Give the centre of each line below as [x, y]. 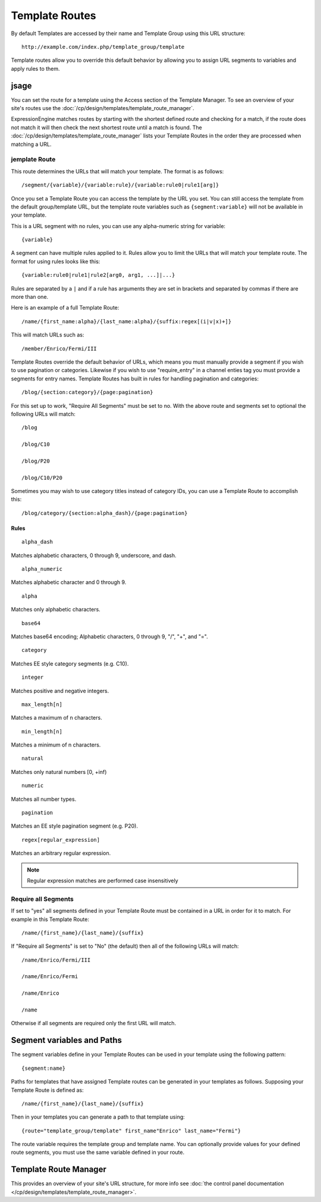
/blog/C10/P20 [42, 477]
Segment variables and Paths [66, 1040]
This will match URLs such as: [48, 335]
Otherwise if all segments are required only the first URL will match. [94, 1023]
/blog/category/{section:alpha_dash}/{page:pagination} [105, 513]
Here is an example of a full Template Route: [65, 308]
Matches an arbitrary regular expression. [61, 853]
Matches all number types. [44, 799]
